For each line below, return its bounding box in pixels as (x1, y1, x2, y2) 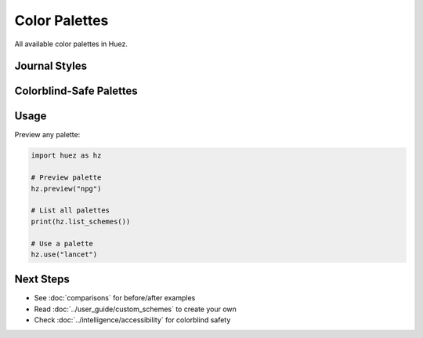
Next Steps (14, 273, 70, 286)
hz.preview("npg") (31, 184, 102, 193)
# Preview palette (31, 173, 102, 182)
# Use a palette (31, 239, 94, 248)
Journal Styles (14, 60, 88, 73)
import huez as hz (31, 151, 102, 160)
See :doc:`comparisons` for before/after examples (34, 293, 196, 303)
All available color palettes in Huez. (14, 39, 128, 49)
